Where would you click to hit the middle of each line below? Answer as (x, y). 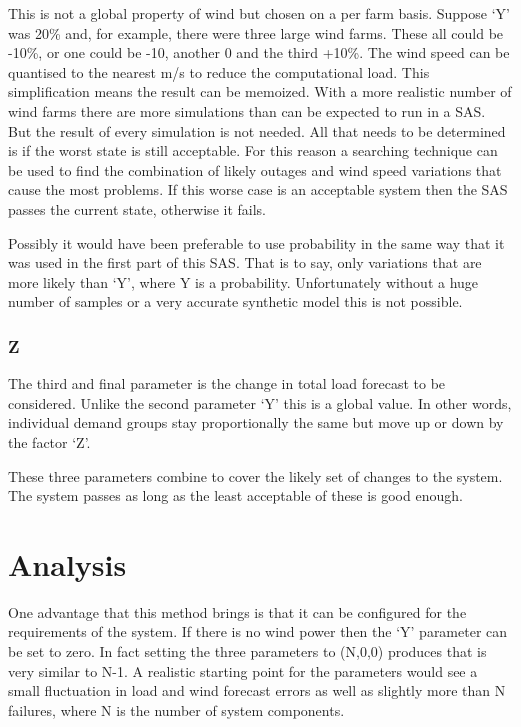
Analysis (67, 563)
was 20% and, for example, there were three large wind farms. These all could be (256, 32)
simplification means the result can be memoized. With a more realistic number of (260, 91)
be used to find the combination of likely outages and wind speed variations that (255, 169)
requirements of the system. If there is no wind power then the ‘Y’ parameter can (258, 631)
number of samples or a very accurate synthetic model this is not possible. (235, 301)
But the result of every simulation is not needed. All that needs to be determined (257, 130)
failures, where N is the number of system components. (176, 709)
